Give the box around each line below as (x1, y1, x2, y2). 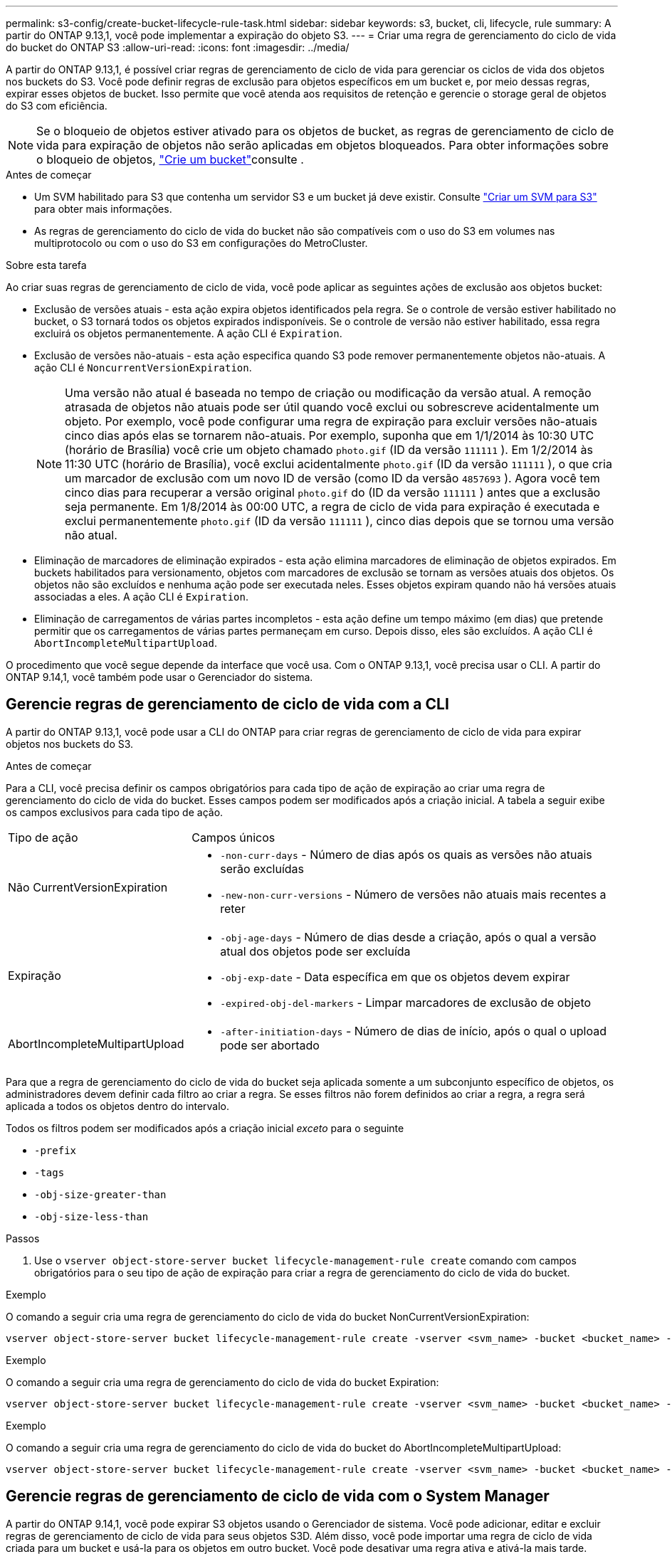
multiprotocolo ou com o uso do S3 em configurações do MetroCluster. (34, 237, 368, 249)
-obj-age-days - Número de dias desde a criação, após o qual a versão (220, 929, 597, 944)
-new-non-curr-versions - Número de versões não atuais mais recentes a (220, 887, 607, 902)
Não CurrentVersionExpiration (8, 879, 168, 894)
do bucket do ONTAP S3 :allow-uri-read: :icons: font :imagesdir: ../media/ (6, 41, 350, 53)
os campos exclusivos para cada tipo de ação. (6, 805, 224, 818)
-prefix (34, 1144, 77, 1156)
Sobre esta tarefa (6, 259, 87, 271)
